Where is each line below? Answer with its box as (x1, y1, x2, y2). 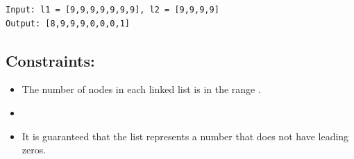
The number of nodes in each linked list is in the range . (22, 82, 261, 97)
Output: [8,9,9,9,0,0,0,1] (6, 18, 130, 28)
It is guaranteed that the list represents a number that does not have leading (22, 128, 349, 143)
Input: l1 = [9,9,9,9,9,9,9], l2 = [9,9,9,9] (6, 5, 219, 15)
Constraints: (6, 49, 95, 71)
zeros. (22, 142, 47, 157)
